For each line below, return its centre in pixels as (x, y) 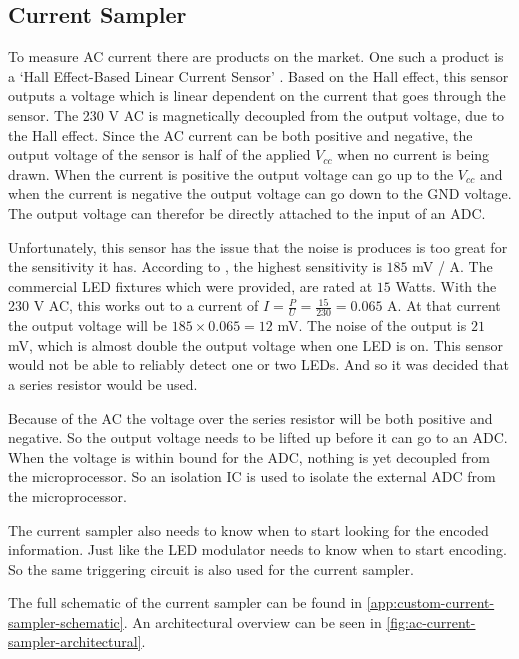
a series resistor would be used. (103, 383)
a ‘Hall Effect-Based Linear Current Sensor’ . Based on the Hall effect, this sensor (258, 75)
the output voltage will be (88, 325)
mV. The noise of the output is (372, 325)
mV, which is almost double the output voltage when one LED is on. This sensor (255, 344)
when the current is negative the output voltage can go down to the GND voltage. (260, 193)
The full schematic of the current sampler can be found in (185, 602)
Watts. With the (446, 285)
